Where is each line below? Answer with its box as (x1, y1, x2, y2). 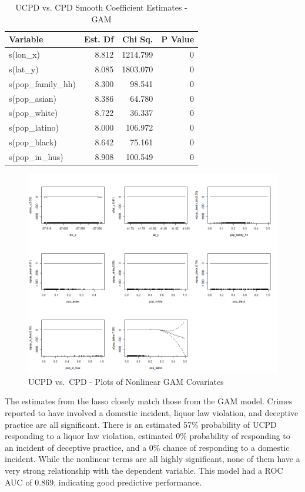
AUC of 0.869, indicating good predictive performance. (5, 476, 202, 488)
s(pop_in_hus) (9, 150, 63, 162)
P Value (161, 33, 195, 45)
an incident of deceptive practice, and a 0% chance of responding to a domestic (5, 441, 290, 453)
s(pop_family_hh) (9, 77, 76, 89)
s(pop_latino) (9, 121, 59, 134)
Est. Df (84, 33, 114, 45)
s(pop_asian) (9, 92, 57, 104)
